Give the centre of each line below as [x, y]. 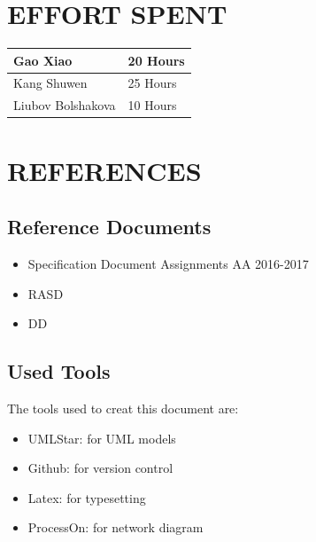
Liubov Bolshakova [65, 105]
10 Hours [152, 105]
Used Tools [59, 371]
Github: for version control [100, 468]
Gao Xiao [43, 60]
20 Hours [156, 60]
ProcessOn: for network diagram [116, 527]
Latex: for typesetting [87, 497]
